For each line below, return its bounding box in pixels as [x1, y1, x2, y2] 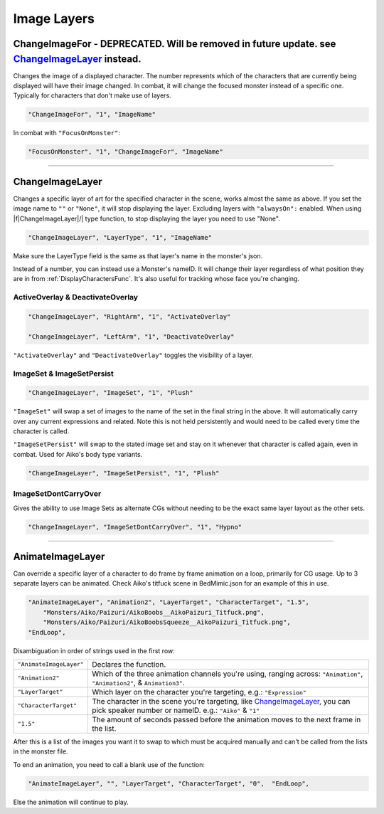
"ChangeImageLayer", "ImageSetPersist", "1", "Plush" [28, 469, 220, 477]
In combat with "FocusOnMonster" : [13, 129, 121, 137]
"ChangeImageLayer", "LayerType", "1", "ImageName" [28, 233, 213, 241]
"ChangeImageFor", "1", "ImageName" [28, 110, 156, 119]
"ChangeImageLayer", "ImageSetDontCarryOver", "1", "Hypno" [28, 523, 242, 531]
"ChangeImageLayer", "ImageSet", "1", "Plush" [28, 388, 193, 397]
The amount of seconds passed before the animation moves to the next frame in [91, 714, 361, 724]
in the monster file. [13, 747, 68, 756]
